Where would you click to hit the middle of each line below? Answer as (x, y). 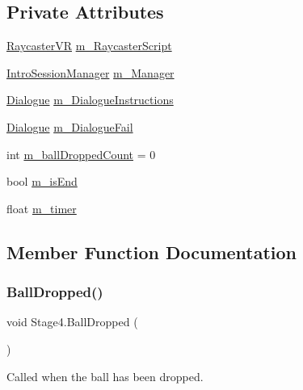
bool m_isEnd (42, 181)
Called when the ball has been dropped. (105, 376)
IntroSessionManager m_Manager (90, 72)
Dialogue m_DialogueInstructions (90, 100)
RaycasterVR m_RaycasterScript (89, 46)
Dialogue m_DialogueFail (70, 126)
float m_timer (42, 208)
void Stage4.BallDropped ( (72, 322)
